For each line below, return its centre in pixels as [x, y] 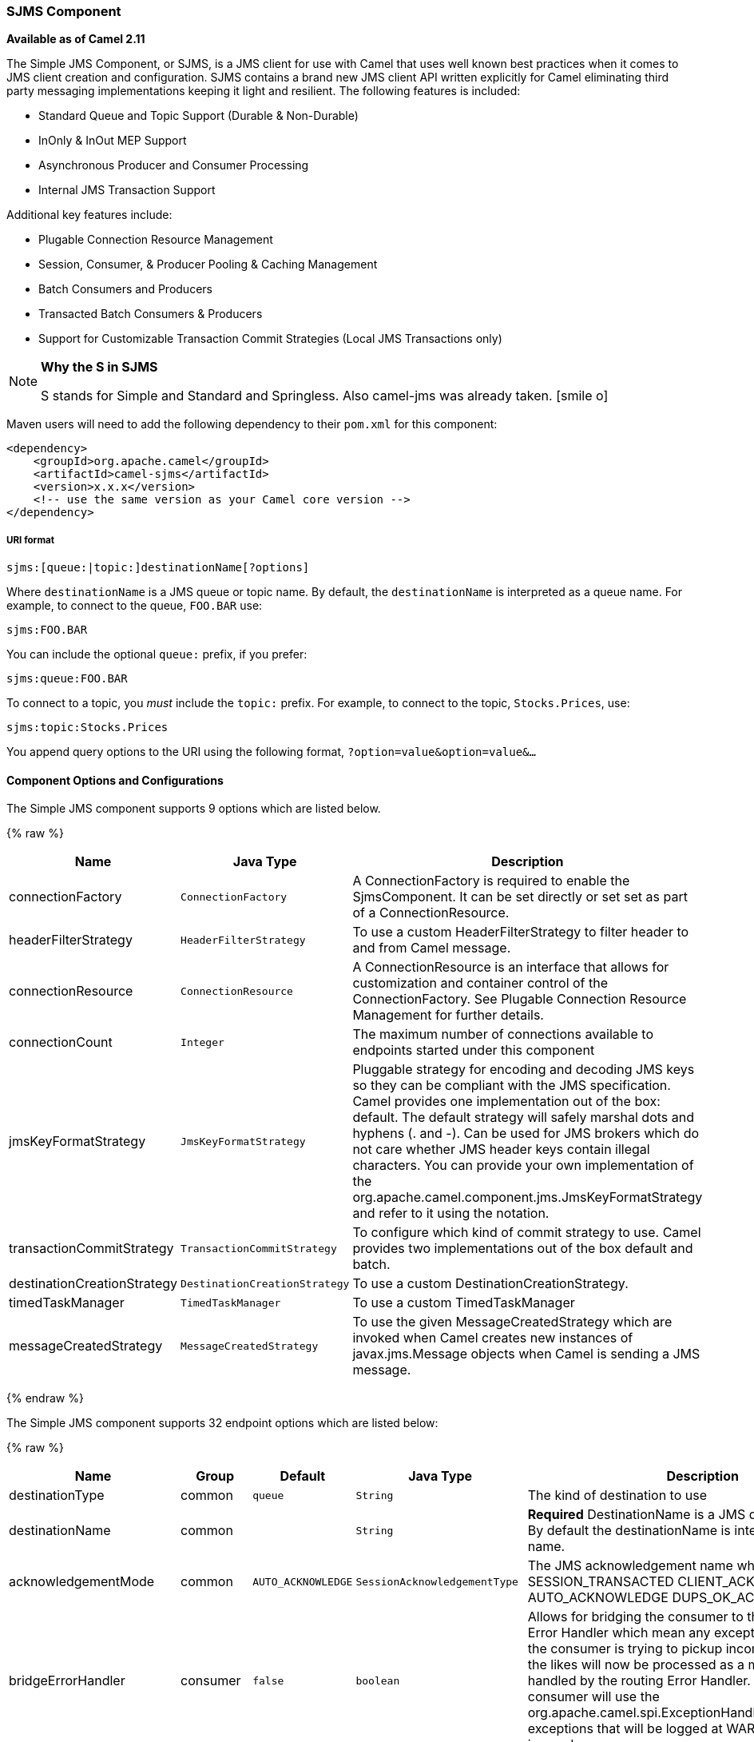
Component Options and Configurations [115, 780]
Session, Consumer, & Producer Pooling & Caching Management [208, 264]
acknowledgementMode [82, 1582]
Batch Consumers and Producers [125, 289]
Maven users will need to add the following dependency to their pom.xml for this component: [252, 424]
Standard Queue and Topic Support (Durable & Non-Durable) [198, 116]
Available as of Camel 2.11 [76, 39]
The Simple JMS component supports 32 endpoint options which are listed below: [222, 1423]
